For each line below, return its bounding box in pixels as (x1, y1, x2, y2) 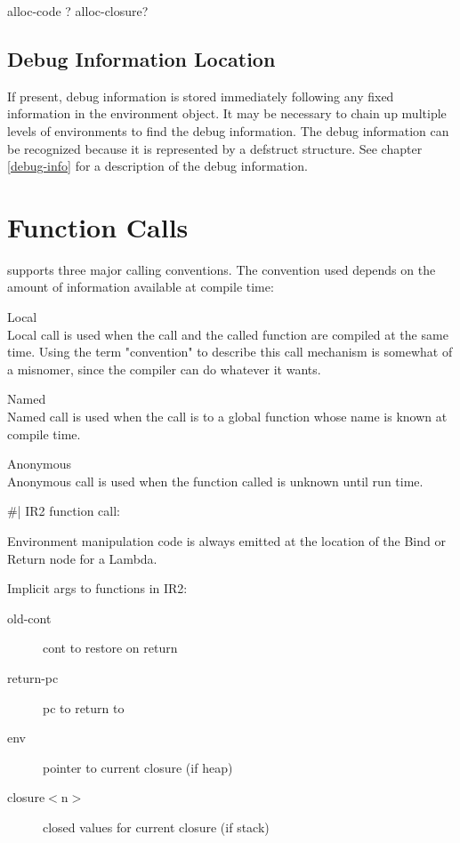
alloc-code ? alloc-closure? (7, 2, 149, 20)
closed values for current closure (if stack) (43, 817, 270, 836)
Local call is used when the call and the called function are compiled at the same (7, 325, 448, 343)
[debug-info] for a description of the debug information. (7, 157, 308, 175)
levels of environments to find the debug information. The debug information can (7, 121, 449, 140)
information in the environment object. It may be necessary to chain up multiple (7, 104, 447, 123)
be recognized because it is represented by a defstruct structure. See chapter (7, 139, 423, 157)
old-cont (7, 608, 52, 627)
